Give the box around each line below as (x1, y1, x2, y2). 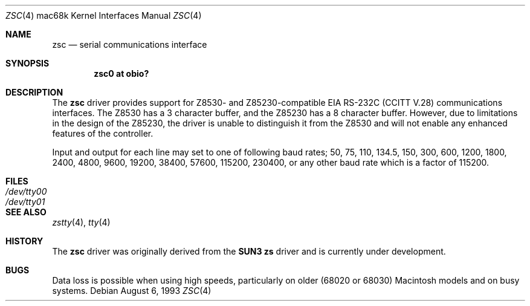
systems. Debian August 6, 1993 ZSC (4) (52, 285, 212, 296)
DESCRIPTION (5, 87, 63, 97)
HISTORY (5, 236, 44, 246)
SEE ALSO (5, 207, 47, 217)
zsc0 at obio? (94, 68, 149, 79)
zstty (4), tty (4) (52, 217, 111, 227)
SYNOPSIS (5, 58, 50, 68)
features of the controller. (52, 128, 154, 138)
